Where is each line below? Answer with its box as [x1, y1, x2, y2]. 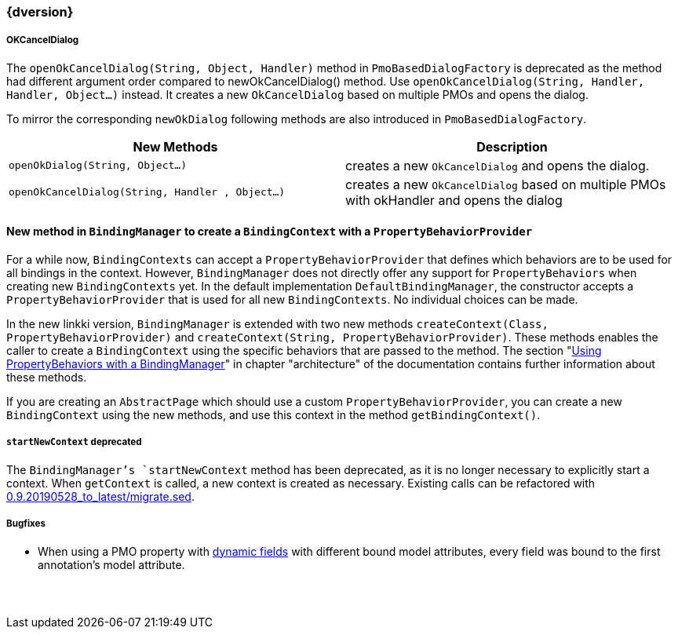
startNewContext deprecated [6, 436, 142, 448]
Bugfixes [6, 518, 46, 530]
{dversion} [6, 4, 74, 20]
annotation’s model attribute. [38, 557, 185, 571]
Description [476, 138, 548, 155]
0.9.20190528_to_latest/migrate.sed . [6, 489, 195, 503]
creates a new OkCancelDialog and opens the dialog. [345, 157, 650, 173]
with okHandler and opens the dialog [345, 192, 563, 208]
